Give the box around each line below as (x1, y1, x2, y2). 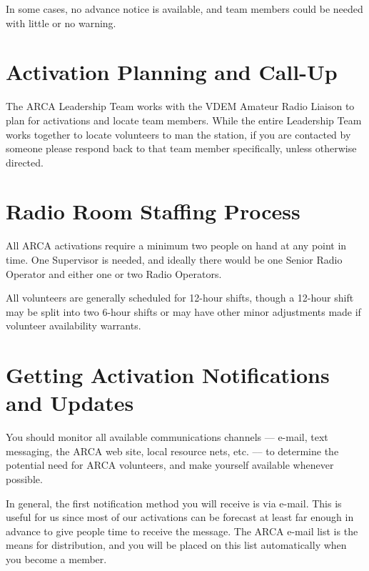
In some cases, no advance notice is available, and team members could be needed (6, 1, 363, 16)
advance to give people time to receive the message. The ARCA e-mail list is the (6, 523, 358, 538)
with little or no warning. (6, 15, 116, 30)
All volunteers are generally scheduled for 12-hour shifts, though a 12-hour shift (6, 290, 354, 305)
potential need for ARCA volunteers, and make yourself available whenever (6, 457, 334, 472)
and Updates (6, 388, 134, 417)
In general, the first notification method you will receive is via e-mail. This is (6, 495, 342, 510)
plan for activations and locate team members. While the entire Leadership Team (6, 112, 362, 127)
